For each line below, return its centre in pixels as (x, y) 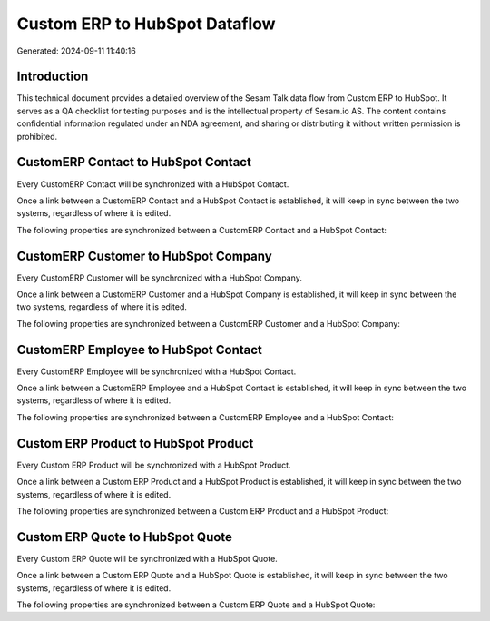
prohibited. (37, 136)
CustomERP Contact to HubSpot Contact (134, 162)
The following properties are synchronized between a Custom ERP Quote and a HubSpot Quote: (196, 605)
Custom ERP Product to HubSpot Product (135, 444)
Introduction (53, 77)
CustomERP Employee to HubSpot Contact (140, 350)
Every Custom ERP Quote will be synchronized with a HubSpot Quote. (147, 558)
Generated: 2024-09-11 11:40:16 (76, 51)
